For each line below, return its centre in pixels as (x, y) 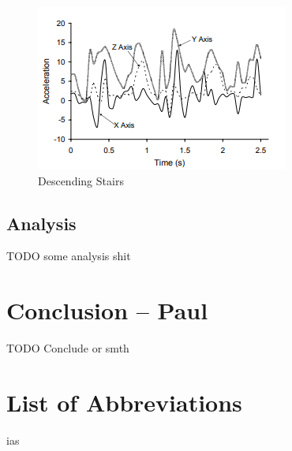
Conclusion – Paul (107, 310)
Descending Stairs (81, 180)
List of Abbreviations (124, 402)
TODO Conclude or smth (68, 348)
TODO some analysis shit (69, 256)
